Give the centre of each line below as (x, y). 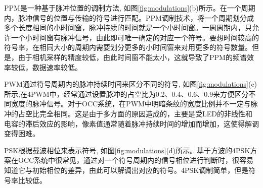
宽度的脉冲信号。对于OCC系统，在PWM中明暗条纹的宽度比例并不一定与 (131, 104)
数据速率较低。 (57, 67)
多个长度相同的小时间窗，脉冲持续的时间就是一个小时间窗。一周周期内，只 (128, 27)
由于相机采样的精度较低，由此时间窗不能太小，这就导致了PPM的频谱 (132, 57)
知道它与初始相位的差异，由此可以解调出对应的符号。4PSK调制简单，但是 (126, 170)
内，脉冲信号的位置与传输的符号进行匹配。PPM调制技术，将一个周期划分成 (129, 17)
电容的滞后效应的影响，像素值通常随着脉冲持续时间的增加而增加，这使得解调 (131, 123)
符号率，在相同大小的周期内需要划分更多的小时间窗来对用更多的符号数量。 (128, 47)
